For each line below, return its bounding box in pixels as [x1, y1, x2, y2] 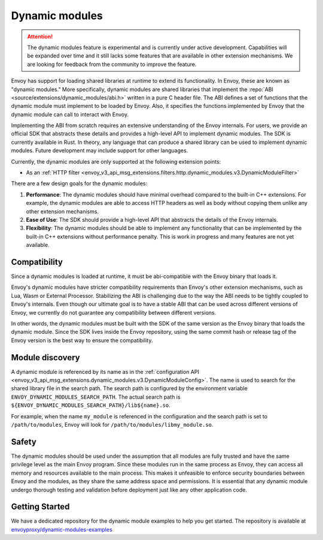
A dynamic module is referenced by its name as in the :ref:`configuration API [11, 368, 200, 375]
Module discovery [11, 352, 80, 363]
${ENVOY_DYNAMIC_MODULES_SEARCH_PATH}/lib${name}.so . [11, 402, 170, 409]
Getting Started [11, 502, 70, 512]
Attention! [27, 33, 53, 40]
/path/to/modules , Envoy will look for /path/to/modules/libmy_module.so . [11, 421, 214, 429]
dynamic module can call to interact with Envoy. [11, 111, 129, 118]
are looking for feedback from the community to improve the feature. [27, 61, 197, 68]
